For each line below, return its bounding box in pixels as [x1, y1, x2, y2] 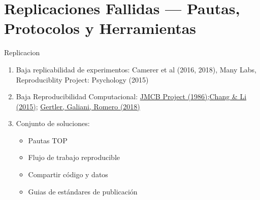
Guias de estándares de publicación [28, 186, 138, 196]
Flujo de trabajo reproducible [28, 152, 120, 163]
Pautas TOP [28, 135, 68, 145]
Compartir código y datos [28, 169, 108, 180]
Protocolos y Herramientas [4, 18, 197, 38]
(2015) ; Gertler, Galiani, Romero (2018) [16, 101, 140, 111]
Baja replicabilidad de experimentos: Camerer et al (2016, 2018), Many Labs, [16, 64, 256, 74]
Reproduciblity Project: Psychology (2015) [16, 74, 149, 85]
